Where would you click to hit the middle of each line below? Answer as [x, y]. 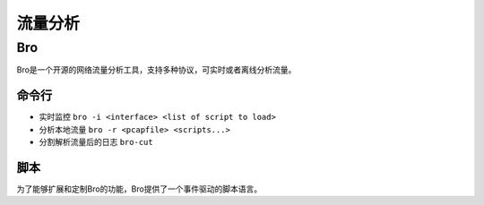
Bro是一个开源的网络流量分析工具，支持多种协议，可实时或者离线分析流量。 [156, 70]
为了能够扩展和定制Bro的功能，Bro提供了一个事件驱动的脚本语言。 [139, 189]
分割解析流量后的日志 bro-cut [96, 142]
